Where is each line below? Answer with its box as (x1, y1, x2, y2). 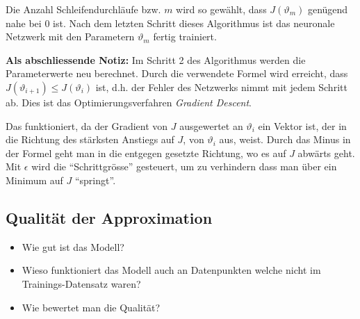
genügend (307, 2, 348, 16)
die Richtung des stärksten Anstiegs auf (6, 132, 174, 147)
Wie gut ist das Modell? (22, 239, 124, 254)
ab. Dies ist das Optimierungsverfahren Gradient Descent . (6, 95, 252, 109)
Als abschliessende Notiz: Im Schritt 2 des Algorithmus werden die (6, 52, 306, 67)
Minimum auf (6, 172, 63, 187)
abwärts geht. (297, 145, 355, 160)
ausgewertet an (179, 118, 243, 133)
